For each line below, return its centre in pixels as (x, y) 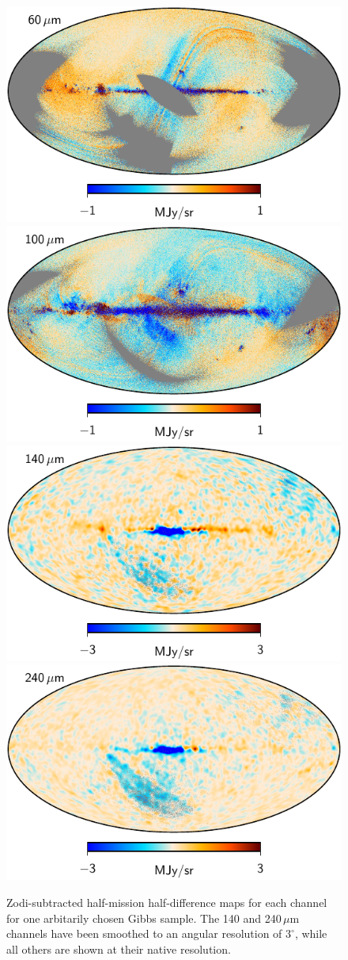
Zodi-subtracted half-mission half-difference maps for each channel (167, 903)
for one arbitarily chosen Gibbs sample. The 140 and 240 (144, 918)
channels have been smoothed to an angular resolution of (144, 933)
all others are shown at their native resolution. (119, 949)
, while (311, 933)
